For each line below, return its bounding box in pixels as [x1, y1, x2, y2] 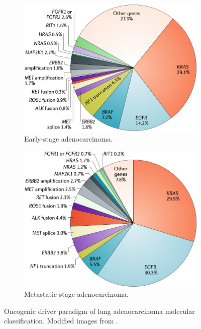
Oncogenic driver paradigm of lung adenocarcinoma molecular [4, 305, 195, 316]
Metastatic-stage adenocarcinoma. [24, 289, 129, 299]
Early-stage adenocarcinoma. [24, 133, 113, 144]
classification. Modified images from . [4, 315, 119, 326]
